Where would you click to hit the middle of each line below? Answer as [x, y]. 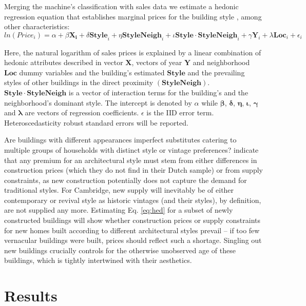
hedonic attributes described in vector [64, 62]
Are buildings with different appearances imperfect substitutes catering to [120, 140]
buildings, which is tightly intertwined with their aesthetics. [98, 260]
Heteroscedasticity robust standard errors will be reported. [96, 122]
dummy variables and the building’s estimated [92, 72]
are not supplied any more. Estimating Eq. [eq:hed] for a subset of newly [119, 210]
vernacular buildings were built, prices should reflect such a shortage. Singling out [133, 240]
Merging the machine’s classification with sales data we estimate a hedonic [121, 6]
